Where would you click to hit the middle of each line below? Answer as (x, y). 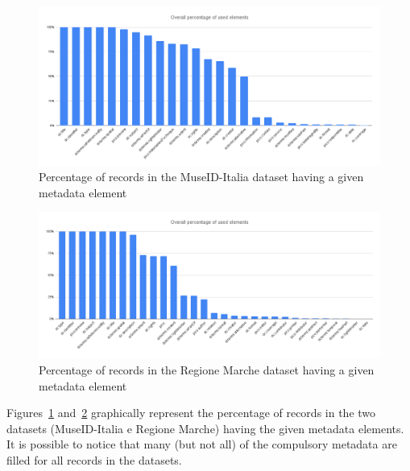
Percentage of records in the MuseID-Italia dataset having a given (201, 177)
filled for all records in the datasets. (94, 460)
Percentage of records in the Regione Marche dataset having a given (207, 370)
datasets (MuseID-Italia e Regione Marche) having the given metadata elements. (205, 428)
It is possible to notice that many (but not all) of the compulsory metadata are (202, 444)
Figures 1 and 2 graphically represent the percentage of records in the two (191, 413)
